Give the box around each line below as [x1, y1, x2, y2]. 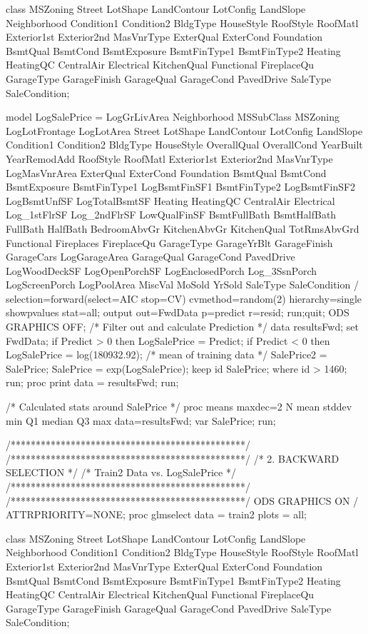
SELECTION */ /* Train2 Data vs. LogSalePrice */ [6, 465, 236, 480]
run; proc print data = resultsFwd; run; [6, 375, 179, 390]
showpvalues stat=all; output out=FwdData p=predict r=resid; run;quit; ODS [6, 305, 349, 320]
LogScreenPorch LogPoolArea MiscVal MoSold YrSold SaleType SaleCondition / [6, 277, 359, 292]
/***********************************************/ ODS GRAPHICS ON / [6, 493, 359, 508]
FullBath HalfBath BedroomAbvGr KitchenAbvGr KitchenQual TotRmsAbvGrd [6, 221, 359, 236]
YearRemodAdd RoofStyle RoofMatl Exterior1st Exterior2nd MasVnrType [6, 151, 333, 166]
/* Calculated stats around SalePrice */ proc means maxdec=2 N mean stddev [6, 399, 352, 414]
